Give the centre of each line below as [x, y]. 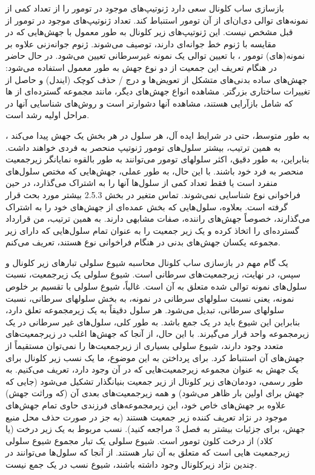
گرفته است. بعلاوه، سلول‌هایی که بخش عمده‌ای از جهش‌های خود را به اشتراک [147, 206]
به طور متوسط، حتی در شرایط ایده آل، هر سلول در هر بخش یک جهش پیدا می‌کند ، [157, 135]
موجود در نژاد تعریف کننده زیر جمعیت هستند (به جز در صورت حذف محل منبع [147, 417]
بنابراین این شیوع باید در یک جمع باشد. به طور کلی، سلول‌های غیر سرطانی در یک [153, 321]
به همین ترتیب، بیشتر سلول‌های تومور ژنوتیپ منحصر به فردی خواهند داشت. [143, 147]
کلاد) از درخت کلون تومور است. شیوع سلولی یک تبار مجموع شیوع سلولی [139, 440]
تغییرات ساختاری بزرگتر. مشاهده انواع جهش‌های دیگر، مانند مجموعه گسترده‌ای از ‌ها [158, 91]
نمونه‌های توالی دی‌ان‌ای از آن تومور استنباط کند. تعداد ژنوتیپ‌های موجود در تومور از [157, 20]
